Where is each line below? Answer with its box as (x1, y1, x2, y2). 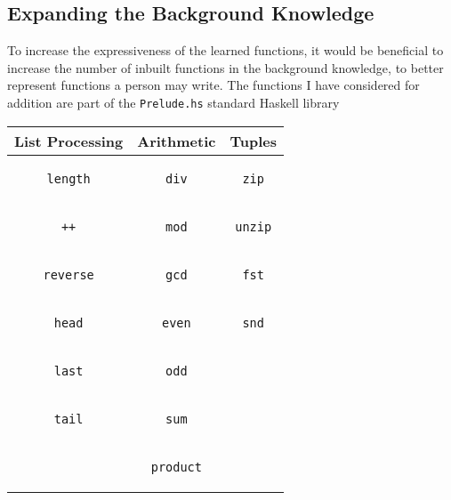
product (150, 459, 202, 474)
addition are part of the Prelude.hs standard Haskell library (7, 93, 340, 111)
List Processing (14, 130, 124, 151)
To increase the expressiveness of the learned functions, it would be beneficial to (7, 41, 444, 60)
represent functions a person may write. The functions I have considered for (7, 76, 420, 94)
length (46, 171, 91, 186)
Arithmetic (137, 130, 216, 151)
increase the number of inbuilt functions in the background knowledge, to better (7, 58, 444, 77)
